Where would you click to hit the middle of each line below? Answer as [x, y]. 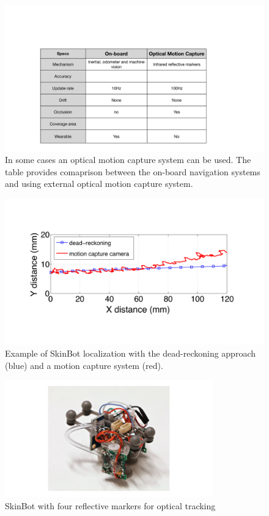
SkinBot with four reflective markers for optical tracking [110, 506]
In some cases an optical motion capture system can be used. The [128, 160]
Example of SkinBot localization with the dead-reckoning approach [131, 353]
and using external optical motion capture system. [99, 184]
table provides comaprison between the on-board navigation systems [133, 171]
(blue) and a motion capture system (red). [84, 365]
